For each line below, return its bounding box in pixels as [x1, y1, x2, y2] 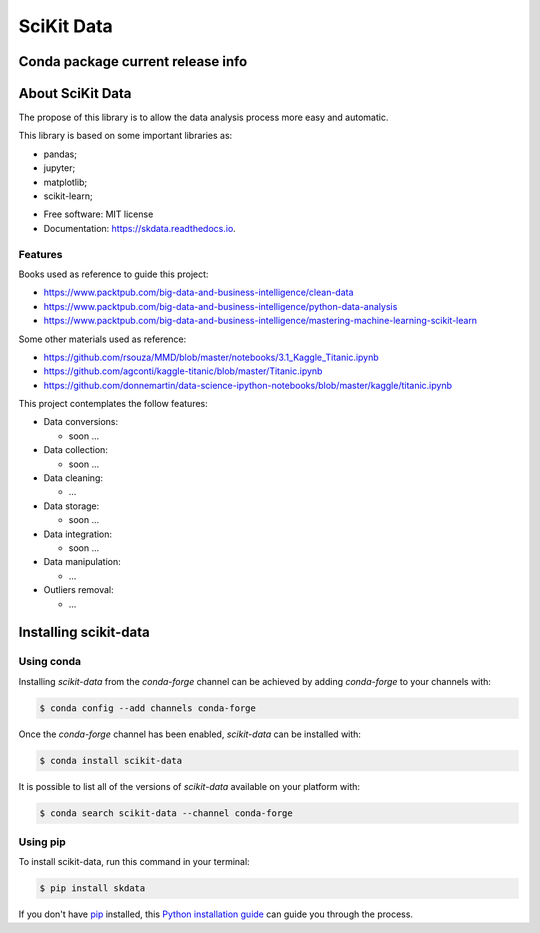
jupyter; [43, 162, 76, 174]
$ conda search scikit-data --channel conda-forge [39, 807, 294, 819]
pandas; [43, 148, 77, 160]
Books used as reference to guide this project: [18, 268, 209, 280]
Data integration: [43, 528, 113, 540]
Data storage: [43, 500, 100, 512]
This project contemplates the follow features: [18, 398, 209, 410]
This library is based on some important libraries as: [18, 130, 233, 142]
